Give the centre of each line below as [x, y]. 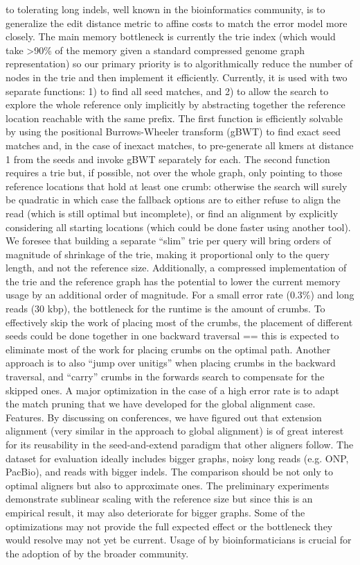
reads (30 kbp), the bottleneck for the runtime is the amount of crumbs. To [165, 309]
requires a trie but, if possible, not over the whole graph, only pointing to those [174, 172]
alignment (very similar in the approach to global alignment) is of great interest [175, 431]
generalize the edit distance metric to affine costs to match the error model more [177, 23]
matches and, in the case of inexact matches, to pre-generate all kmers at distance [180, 145]
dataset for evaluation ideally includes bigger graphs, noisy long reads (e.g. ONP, [177, 458]
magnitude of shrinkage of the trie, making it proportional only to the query [168, 254]
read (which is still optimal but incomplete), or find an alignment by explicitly [172, 213]
